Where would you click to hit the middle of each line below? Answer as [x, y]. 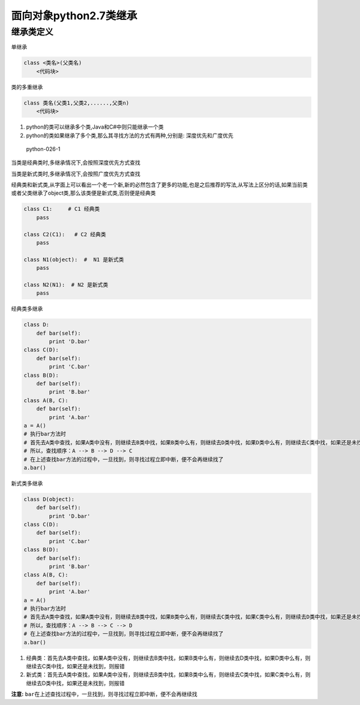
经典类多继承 [27, 309]
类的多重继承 [27, 87]
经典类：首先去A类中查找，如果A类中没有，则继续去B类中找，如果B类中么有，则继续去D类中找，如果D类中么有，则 [168, 658]
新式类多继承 [27, 483]
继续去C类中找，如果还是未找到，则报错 [76, 666]
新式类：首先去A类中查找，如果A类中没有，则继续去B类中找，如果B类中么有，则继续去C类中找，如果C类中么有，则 [169, 675]
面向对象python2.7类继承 [74, 16]
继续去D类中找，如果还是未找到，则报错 [76, 683]
